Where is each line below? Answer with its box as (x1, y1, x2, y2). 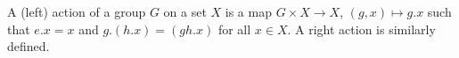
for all (217, 19, 251, 38)
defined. (7, 37, 50, 55)
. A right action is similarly (287, 19, 436, 38)
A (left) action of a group (7, 3, 146, 20)
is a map (225, 3, 272, 20)
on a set (163, 3, 207, 20)
